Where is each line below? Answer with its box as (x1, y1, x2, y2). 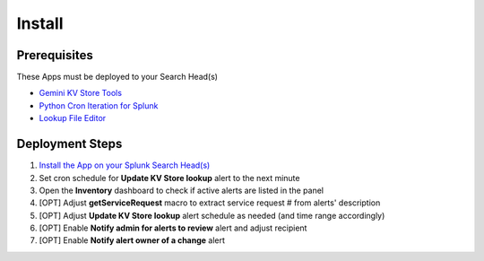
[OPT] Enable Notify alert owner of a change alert (39, 235, 226, 246)
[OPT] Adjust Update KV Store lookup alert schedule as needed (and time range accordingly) (39, 210, 385, 221)
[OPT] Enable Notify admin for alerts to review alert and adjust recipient (39, 222, 307, 233)
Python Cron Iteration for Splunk (39, 100, 159, 111)
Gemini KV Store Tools (39, 88, 123, 99)
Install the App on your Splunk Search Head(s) (39, 160, 211, 170)
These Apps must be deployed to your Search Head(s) (16, 72, 219, 83)
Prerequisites (16, 48, 93, 63)
